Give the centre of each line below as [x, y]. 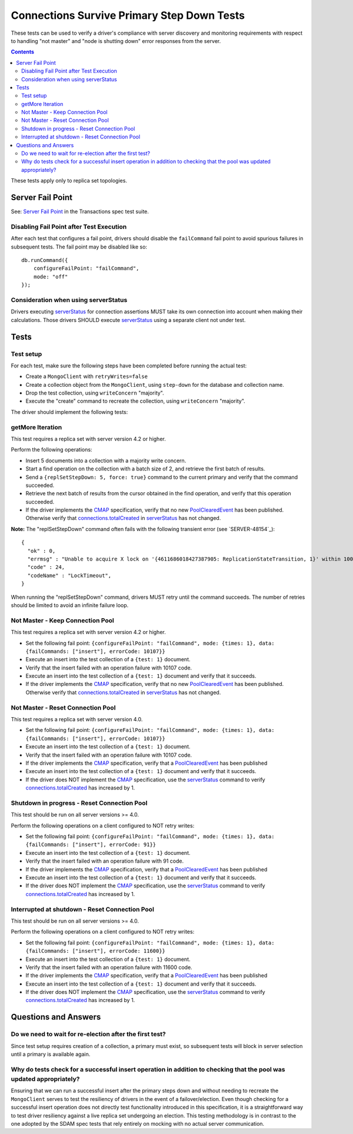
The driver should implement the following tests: [69, 412]
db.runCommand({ [45, 260]
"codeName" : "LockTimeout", [69, 575]
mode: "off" [51, 276]
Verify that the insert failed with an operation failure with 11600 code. [109, 967]
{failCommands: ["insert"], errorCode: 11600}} [96, 951]
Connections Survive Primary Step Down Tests [128, 15]
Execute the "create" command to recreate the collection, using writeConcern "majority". [135, 401]
